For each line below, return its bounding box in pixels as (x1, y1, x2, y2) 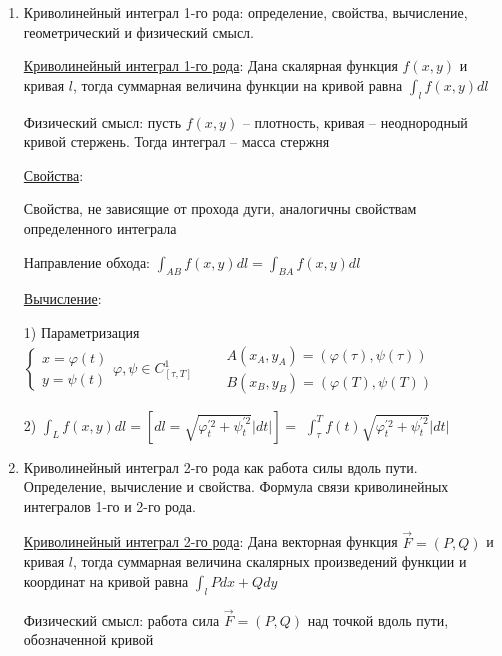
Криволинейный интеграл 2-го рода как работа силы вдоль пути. (23, 456, 418, 477)
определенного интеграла (23, 217, 177, 238)
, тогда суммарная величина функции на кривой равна (73, 74, 403, 95)
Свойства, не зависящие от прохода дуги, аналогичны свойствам (23, 198, 417, 219)
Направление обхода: (23, 251, 151, 272)
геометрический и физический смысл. (23, 21, 254, 42)
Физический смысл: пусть (23, 111, 182, 132)
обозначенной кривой (23, 629, 154, 650)
